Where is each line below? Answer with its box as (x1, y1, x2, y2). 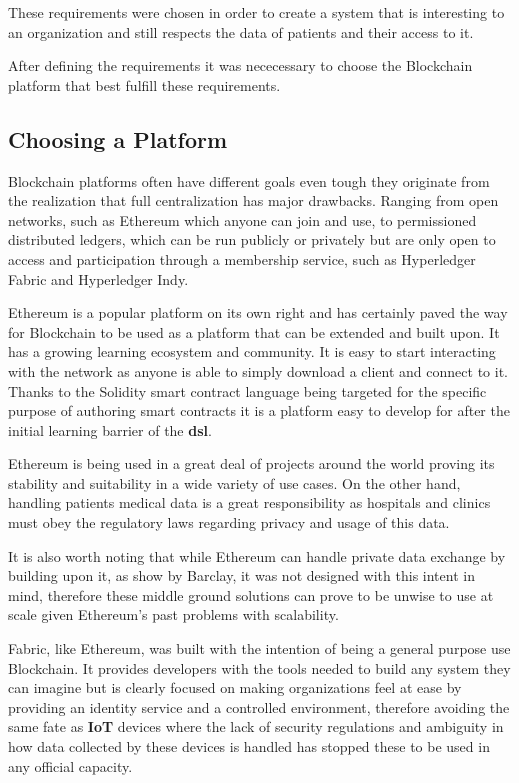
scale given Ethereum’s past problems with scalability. (8, 604, 339, 625)
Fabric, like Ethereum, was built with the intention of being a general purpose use (8, 638, 511, 659)
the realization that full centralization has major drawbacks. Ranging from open (8, 190, 499, 211)
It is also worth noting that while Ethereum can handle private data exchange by (8, 545, 506, 566)
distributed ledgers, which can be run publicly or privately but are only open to (8, 229, 496, 250)
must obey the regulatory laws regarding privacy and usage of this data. (8, 512, 450, 533)
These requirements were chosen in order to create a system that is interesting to (8, 2, 505, 22)
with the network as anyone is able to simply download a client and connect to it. (8, 360, 508, 381)
